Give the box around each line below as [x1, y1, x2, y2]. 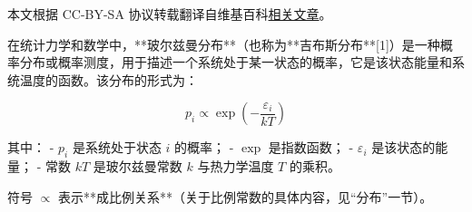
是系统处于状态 [72, 138, 162, 157]
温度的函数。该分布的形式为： [19, 70, 198, 89]
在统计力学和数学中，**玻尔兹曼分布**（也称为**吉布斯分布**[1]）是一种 [7, 34, 440, 53]
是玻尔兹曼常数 [93, 157, 182, 176]
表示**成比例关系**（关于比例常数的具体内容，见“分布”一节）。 [57, 187, 433, 206]
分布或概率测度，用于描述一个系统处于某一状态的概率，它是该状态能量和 [19, 53, 452, 72]
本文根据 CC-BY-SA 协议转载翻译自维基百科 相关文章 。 [7, 5, 332, 23]
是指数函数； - [268, 138, 354, 157]
